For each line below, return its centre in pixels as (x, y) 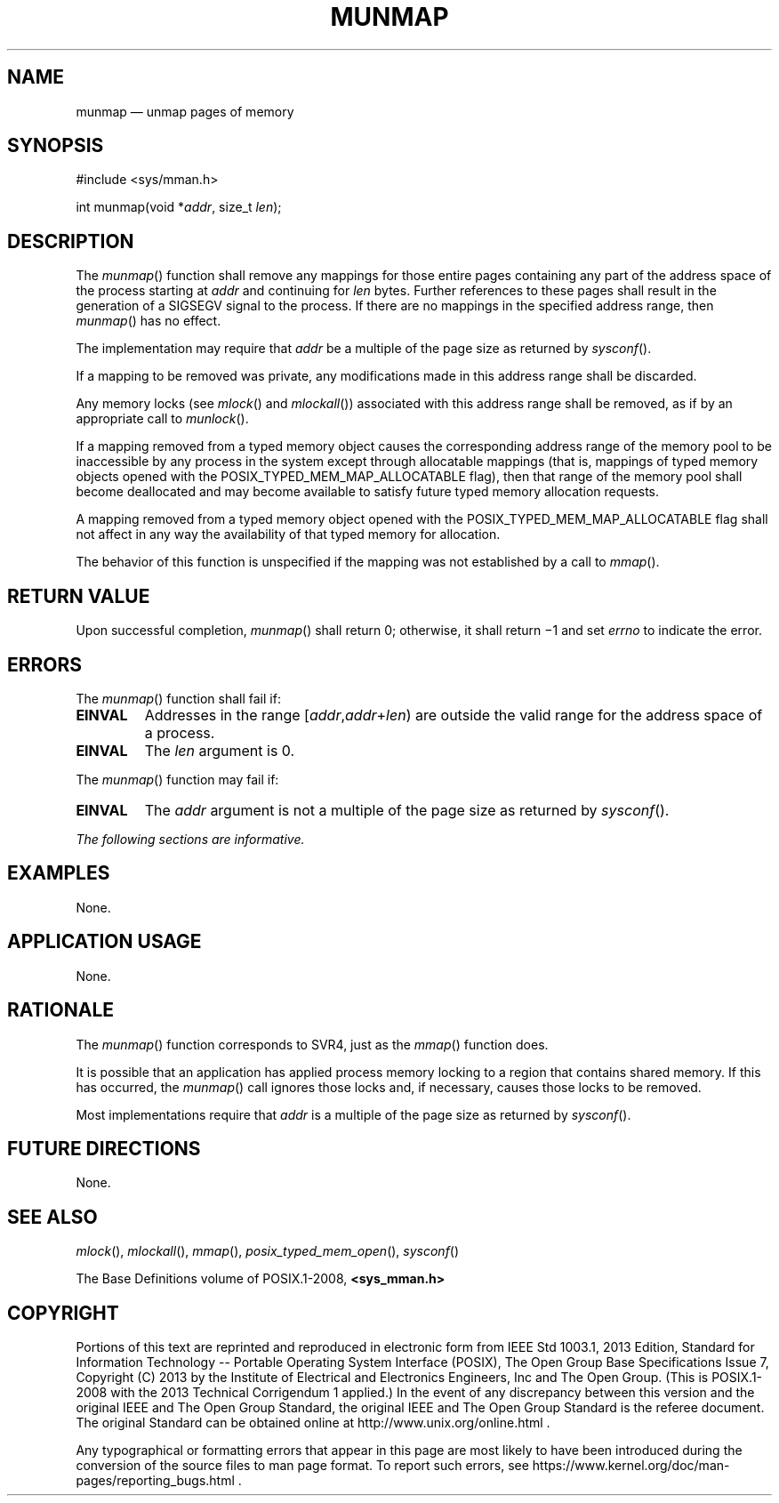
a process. (180, 732)
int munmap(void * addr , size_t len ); (179, 207)
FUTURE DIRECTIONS (104, 1148)
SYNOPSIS (56, 146)
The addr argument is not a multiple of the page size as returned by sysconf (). (407, 810)
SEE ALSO (52, 1217)
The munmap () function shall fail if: (178, 698)
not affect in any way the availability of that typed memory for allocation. (288, 534)
